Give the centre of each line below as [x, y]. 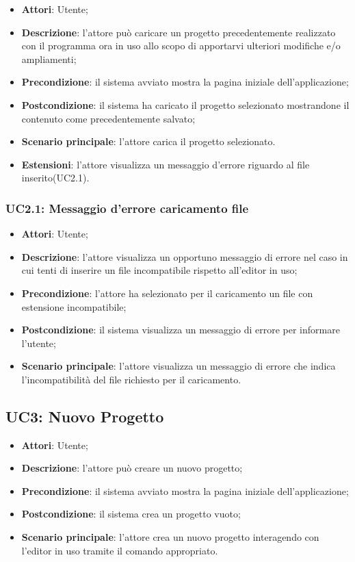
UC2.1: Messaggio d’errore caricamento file [127, 208]
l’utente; [39, 343]
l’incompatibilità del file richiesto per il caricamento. [131, 379]
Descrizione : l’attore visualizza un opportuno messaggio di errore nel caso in [185, 256]
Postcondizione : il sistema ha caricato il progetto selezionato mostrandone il [185, 104]
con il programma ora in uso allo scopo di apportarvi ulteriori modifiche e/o [181, 46]
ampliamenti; [49, 59]
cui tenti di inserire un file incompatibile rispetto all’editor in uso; [159, 270]
